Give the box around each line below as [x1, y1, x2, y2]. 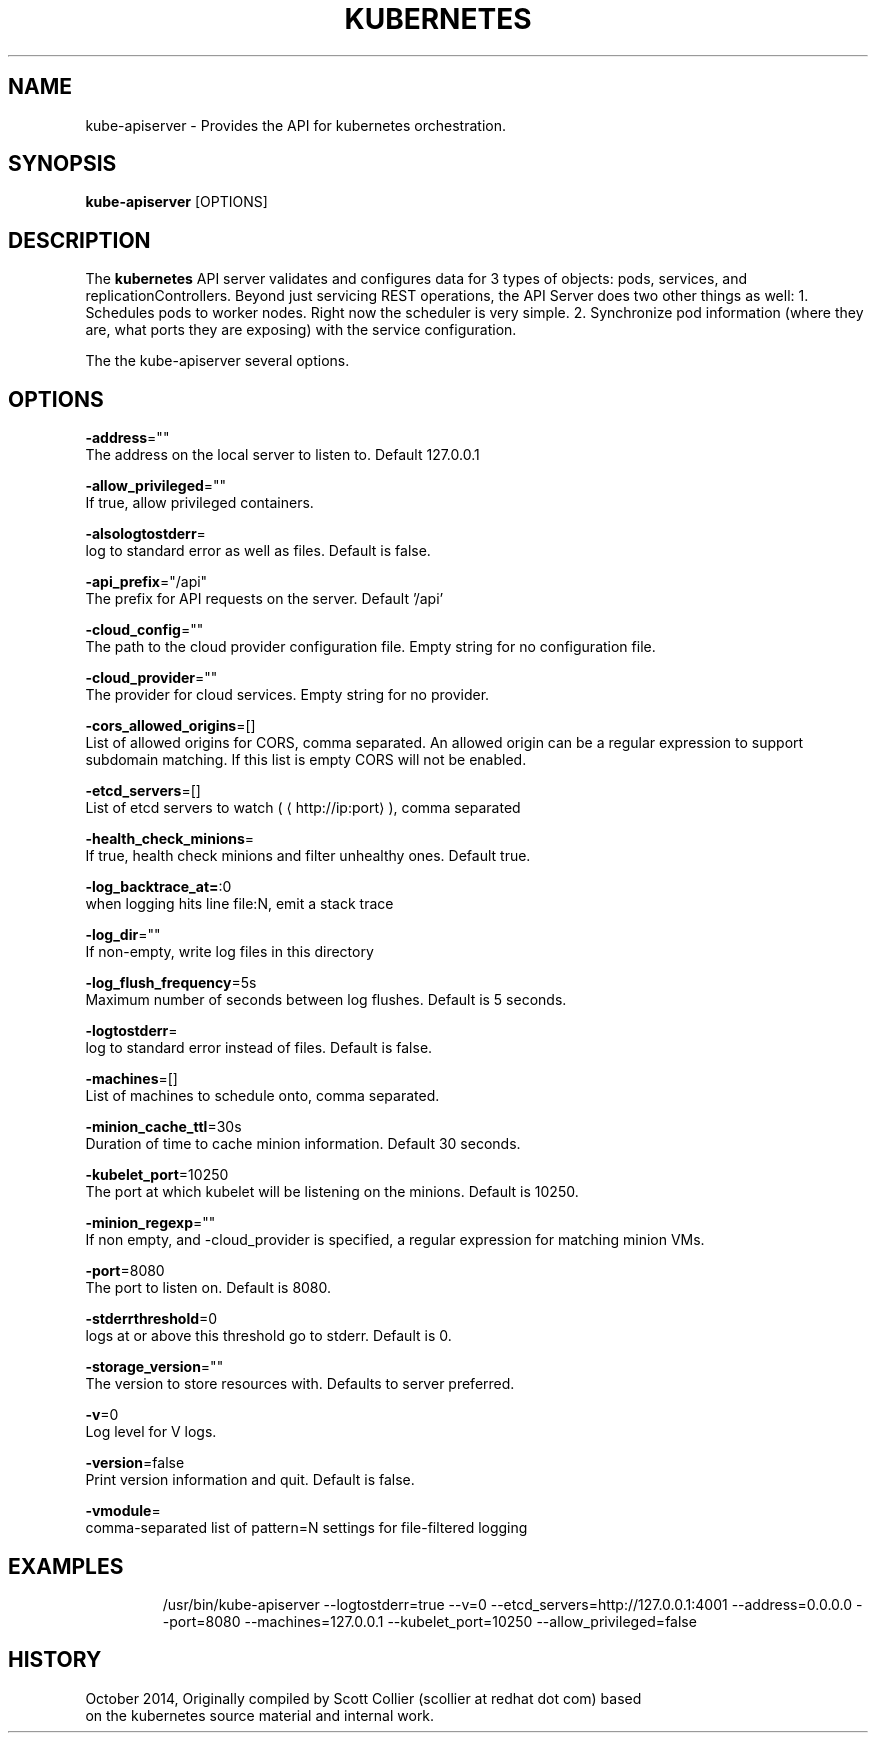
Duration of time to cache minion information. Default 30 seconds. [85, 1135, 521, 1153]
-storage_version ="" [85, 1358, 224, 1376]
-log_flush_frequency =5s [85, 974, 257, 992]
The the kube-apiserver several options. [85, 352, 350, 370]
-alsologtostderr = [85, 525, 206, 543]
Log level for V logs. [85, 1423, 217, 1441]
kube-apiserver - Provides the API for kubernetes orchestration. [85, 116, 506, 134]
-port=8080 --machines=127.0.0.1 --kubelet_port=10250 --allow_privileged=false [162, 1612, 697, 1630]
